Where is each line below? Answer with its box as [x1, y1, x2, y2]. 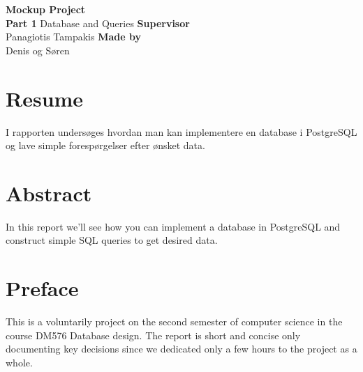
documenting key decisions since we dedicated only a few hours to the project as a [6, 341, 357, 356]
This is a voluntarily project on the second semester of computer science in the [6, 314, 343, 329]
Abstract [6, 178, 92, 207]
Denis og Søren [6, 42, 70, 57]
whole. [6, 355, 33, 369]
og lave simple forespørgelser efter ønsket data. [6, 138, 205, 153]
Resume [6, 84, 84, 112]
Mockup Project [6, 2, 86, 16]
